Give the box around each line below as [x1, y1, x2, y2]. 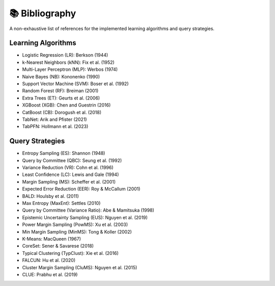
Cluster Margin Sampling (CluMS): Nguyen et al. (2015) [22, 264, 137, 270]
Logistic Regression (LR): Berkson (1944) [22, 52, 108, 58]
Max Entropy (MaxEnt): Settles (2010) [22, 200, 101, 206]
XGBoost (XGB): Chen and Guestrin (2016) [22, 102, 111, 108]
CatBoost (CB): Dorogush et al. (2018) [22, 109, 102, 115]
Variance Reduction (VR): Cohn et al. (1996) [22, 165, 114, 171]
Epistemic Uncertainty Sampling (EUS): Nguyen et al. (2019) [22, 214, 148, 220]
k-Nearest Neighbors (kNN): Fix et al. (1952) [22, 59, 115, 65]
